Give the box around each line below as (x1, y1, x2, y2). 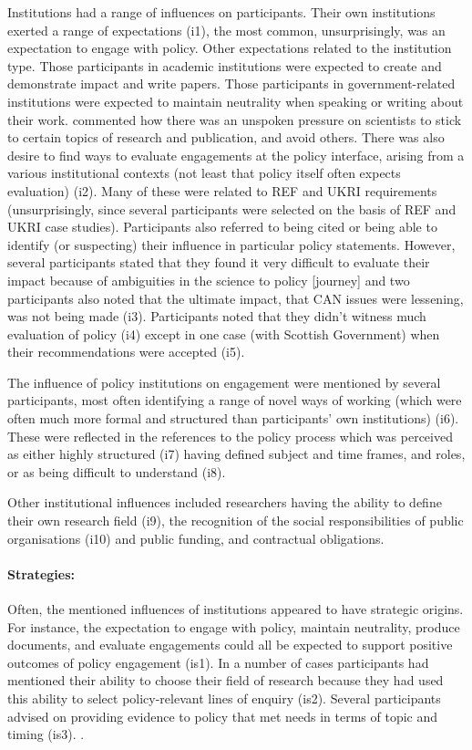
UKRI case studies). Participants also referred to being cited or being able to (7, 217, 437, 236)
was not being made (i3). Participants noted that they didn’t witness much (7, 307, 426, 326)
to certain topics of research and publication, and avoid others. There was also (7, 128, 445, 147)
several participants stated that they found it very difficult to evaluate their (7, 253, 430, 272)
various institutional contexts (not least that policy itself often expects (7, 163, 401, 182)
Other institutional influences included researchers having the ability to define (7, 493, 442, 512)
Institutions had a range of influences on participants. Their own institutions (7, 3, 436, 21)
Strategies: (7, 564, 76, 583)
